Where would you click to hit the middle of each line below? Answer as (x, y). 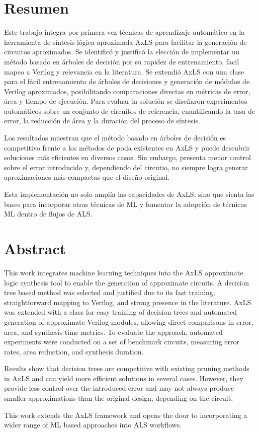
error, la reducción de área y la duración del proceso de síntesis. (102, 121)
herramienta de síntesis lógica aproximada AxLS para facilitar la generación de (125, 42)
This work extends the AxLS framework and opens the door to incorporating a (126, 415)
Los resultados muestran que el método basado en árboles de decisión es (115, 138)
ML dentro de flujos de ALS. (48, 214)
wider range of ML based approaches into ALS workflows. (93, 425)
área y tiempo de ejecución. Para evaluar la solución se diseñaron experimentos (126, 101)
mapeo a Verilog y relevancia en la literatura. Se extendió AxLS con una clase (124, 71)
